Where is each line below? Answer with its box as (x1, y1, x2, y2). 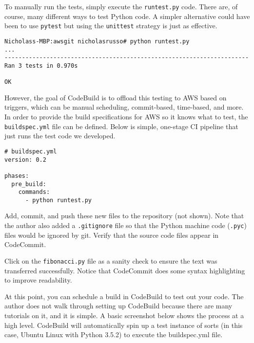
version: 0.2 (4, 156, 46, 163)
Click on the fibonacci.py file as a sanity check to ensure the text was (4, 255, 217, 266)
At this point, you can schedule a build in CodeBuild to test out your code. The (4, 291, 244, 301)
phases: (4, 172, 29, 179)
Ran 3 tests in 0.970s (4, 62, 78, 69)
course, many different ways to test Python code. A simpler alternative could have (4, 11, 250, 21)
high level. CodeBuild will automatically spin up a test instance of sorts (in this (4, 320, 243, 330)
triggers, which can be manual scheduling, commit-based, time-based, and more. (4, 102, 244, 112)
